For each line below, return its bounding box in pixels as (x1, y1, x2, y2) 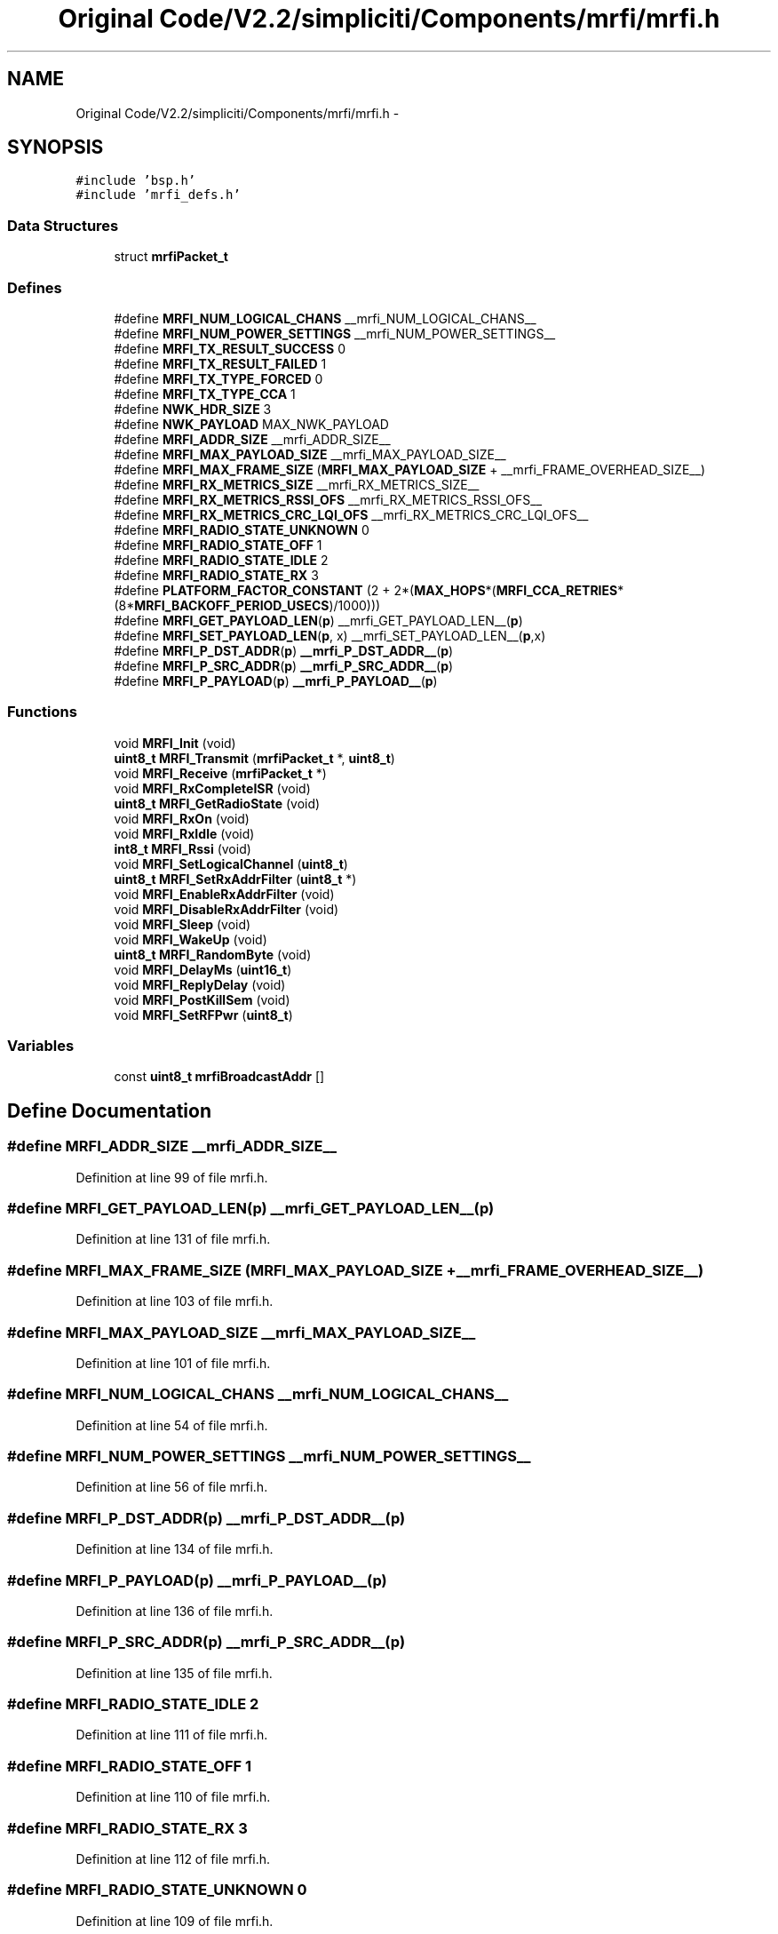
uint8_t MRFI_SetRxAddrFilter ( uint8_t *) (114, 871, 357, 887)
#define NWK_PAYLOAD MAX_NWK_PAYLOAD (114, 416, 389, 432)
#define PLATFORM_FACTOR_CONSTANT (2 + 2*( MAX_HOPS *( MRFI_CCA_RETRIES (114, 582, 618, 598)
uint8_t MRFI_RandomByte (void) (114, 946, 312, 962)
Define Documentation (7, 1099, 211, 1122)
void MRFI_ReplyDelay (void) (114, 976, 286, 992)
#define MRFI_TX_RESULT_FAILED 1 (114, 355, 327, 371)
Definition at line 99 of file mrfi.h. (75, 1169, 268, 1185)
